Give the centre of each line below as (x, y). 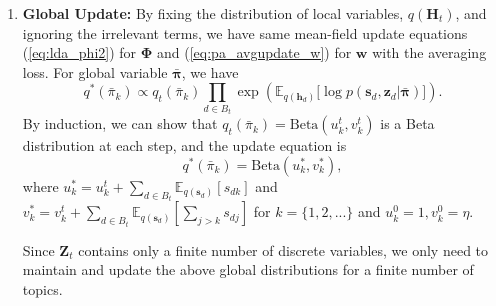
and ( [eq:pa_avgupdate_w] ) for (254, 52)
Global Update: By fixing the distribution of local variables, (213, 13)
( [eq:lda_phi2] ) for (79, 52)
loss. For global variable (95, 71)
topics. (42, 289)
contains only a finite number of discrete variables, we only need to (283, 249)
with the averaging (429, 52)
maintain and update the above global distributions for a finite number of (248, 269)
